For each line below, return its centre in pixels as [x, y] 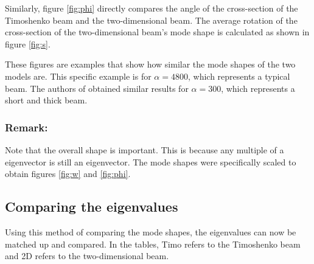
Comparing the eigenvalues [92, 207]
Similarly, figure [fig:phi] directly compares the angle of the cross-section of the [152, 8]
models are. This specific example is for [78, 76]
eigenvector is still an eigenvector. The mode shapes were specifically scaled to [151, 162]
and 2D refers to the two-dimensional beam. [87, 256]
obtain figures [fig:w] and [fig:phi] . [68, 174]
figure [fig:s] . [28, 43]
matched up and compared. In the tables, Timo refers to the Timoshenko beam [153, 244]
